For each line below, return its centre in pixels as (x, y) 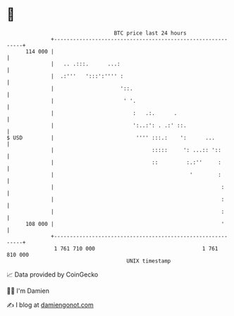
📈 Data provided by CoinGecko (53, 274)
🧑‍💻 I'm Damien (28, 291)
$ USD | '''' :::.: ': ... (111, 138)
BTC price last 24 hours (150, 33)
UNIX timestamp (149, 261)
